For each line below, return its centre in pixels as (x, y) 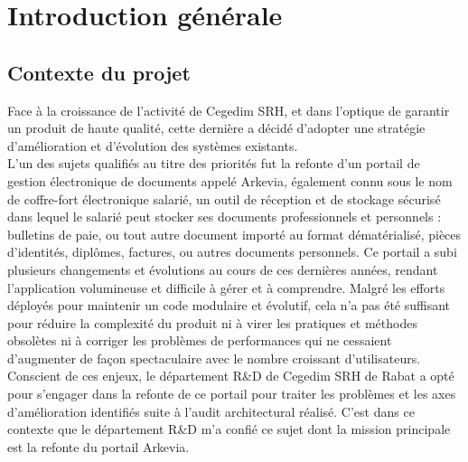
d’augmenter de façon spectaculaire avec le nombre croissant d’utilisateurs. (214, 358)
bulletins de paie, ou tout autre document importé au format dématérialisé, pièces (234, 234)
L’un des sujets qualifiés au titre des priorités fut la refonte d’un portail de (214, 163)
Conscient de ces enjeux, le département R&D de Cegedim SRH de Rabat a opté (231, 376)
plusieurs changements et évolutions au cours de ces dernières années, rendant (223, 269)
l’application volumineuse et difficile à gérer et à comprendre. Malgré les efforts (226, 287)
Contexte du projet (99, 72)
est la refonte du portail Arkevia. (98, 446)
